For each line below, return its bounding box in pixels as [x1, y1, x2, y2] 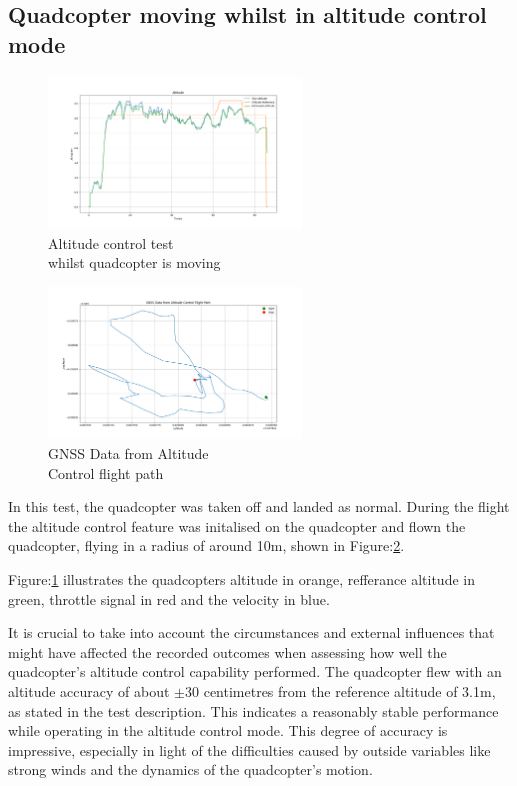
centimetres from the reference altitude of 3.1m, [203, 680, 496, 701]
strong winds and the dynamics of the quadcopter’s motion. [8, 759, 373, 780]
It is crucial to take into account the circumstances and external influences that [8, 622, 495, 643]
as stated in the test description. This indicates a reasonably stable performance [8, 700, 499, 721]
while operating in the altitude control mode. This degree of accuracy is [8, 720, 448, 741]
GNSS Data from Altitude [48, 443, 209, 464]
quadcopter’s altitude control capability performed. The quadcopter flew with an [8, 661, 502, 682]
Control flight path [48, 462, 164, 483]
